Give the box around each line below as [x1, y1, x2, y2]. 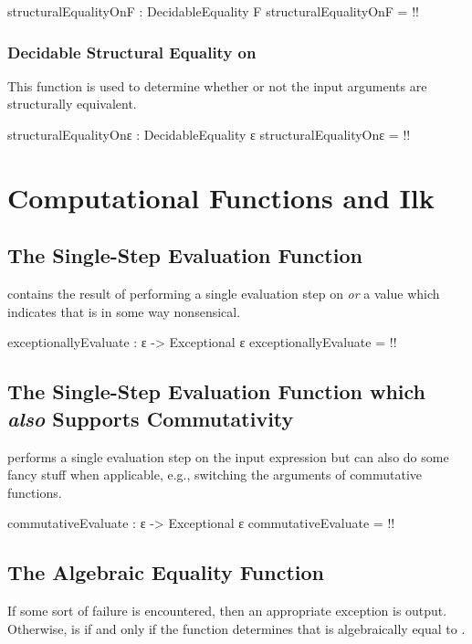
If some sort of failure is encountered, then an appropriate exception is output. [7, 601, 447, 620]
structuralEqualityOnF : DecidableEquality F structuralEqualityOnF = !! [7, 2, 419, 20]
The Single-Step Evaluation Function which [7, 377, 426, 406]
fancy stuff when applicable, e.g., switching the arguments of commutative [7, 465, 423, 484]
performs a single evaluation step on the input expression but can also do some [7, 447, 449, 466]
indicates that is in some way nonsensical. [7, 301, 241, 321]
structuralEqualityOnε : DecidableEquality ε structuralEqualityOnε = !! [7, 125, 411, 143]
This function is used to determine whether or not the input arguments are [7, 76, 427, 95]
